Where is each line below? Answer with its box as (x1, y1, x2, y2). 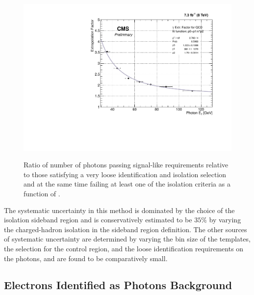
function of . (24, 188, 60, 199)
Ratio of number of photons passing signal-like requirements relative (24, 160, 229, 170)
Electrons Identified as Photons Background (4, 277, 232, 292)
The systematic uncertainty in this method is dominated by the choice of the (4, 205, 235, 215)
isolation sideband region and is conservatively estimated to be (4, 215, 192, 225)
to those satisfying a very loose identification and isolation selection (24, 169, 227, 179)
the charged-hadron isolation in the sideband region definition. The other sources (4, 224, 247, 234)
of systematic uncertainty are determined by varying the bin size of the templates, (4, 234, 251, 244)
